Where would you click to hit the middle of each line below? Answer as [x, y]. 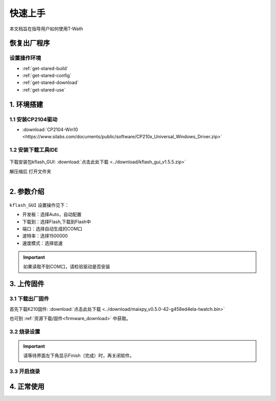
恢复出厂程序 [30, 43]
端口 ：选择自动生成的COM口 [52, 228]
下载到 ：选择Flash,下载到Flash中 [57, 221]
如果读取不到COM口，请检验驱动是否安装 [67, 267]
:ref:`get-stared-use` [44, 90]
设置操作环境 [25, 58]
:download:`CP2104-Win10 [50, 130]
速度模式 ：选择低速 [42, 243]
